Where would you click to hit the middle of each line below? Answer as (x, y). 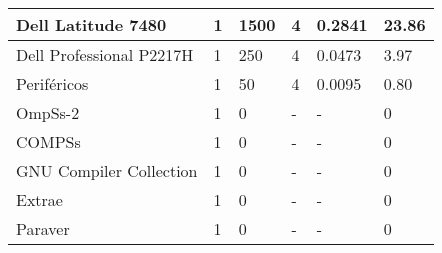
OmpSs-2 (48, 112)
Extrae (39, 199)
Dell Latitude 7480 (91, 24)
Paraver (43, 228)
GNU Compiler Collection (107, 170)
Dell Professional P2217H (105, 54)
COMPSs (48, 141)
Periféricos (52, 83)
